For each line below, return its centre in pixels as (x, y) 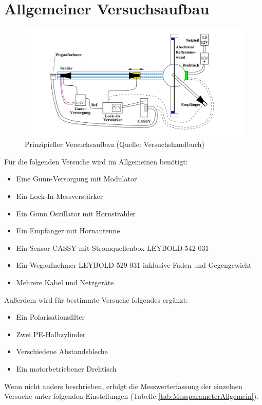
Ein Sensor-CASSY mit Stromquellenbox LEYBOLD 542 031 (113, 247)
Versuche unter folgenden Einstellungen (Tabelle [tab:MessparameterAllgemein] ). (131, 396)
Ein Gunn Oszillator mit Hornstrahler (76, 213)
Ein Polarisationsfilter (51, 317)
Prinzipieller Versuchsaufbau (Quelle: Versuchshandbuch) (115, 144)
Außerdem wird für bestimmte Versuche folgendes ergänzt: (96, 299)
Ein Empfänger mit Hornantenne (68, 231)
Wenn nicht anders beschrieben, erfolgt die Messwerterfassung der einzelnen (123, 386)
